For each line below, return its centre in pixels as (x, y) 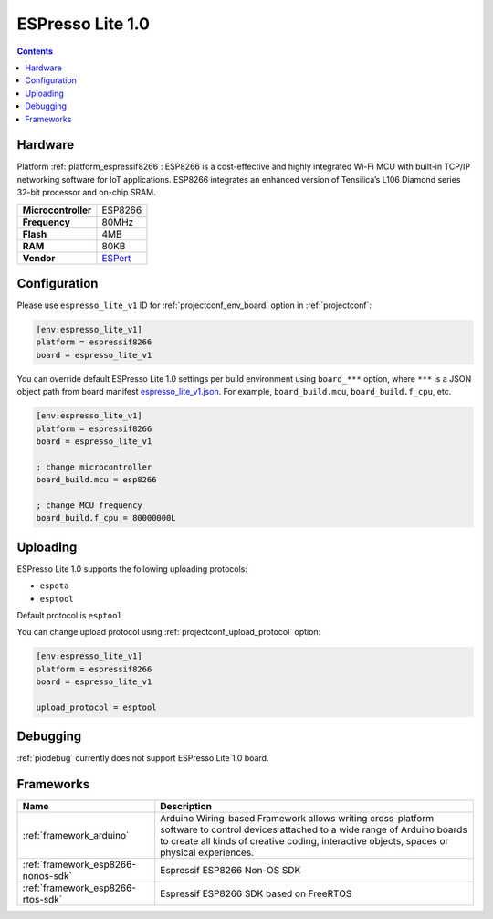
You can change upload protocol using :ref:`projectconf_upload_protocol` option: (169, 632)
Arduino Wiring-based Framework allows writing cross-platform (297, 819)
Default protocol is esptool (69, 616)
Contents (35, 51)
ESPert (116, 258)
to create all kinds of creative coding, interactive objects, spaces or (304, 841)
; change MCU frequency (89, 505)
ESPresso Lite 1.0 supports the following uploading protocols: (132, 569)
